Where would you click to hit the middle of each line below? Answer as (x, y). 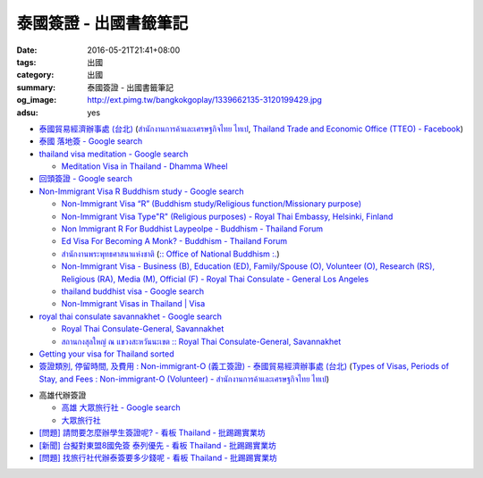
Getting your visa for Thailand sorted (106, 354)
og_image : (37, 100)
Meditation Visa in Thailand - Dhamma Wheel (144, 166)
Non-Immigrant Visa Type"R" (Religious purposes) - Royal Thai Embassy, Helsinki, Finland (227, 216)
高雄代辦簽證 (63, 395)
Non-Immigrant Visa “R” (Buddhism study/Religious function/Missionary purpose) (212, 204)
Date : (27, 50)
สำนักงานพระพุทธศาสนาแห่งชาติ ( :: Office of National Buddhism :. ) (170, 254)
